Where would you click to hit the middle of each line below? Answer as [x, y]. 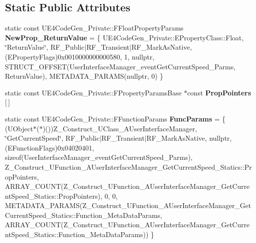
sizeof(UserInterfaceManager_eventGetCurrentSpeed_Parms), [99, 157]
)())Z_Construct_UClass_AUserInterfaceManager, [120, 128]
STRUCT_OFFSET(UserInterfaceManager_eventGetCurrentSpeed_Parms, [120, 66]
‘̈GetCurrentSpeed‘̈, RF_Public [52, 138]
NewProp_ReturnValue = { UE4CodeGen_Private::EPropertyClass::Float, [124, 37]
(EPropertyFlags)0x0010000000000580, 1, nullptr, [80, 56]
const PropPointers [219, 92]
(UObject [19, 128]
